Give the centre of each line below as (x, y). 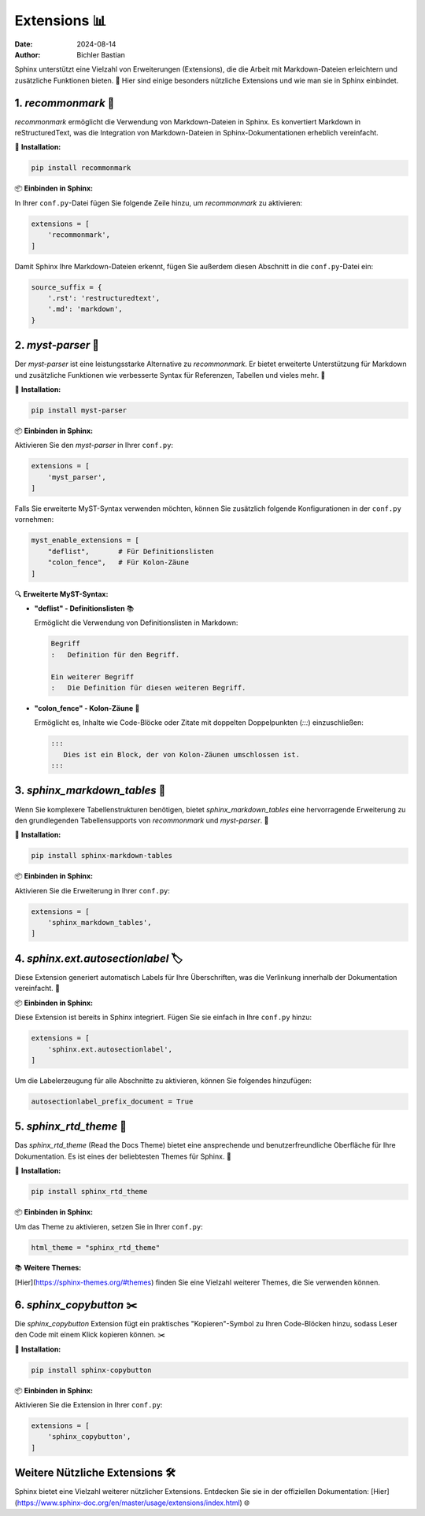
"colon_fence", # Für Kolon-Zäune (118, 562)
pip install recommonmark (81, 168)
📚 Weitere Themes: (48, 1268)
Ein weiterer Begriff (92, 677)
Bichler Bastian (101, 54)
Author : (28, 54)
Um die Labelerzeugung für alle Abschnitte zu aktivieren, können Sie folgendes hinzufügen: (163, 1080)
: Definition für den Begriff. (115, 654)
